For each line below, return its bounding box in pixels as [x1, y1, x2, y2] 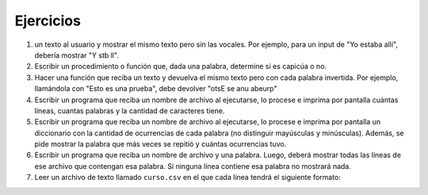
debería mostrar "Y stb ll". [34, 50, 119, 59]
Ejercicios [14, 12, 81, 29]
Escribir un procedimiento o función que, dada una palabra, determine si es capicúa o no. [34, 62, 327, 71]
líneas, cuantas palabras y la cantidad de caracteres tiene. [34, 105, 225, 115]
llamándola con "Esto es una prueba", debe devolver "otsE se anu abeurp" [34, 84, 277, 94]
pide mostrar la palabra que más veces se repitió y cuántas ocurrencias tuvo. [34, 140, 287, 149]
